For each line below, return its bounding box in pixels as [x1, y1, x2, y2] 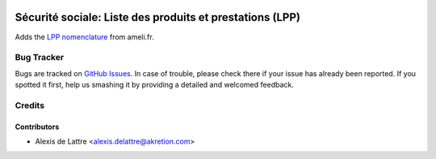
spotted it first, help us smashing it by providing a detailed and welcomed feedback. [15, 80, 294, 90]
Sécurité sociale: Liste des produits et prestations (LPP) [15, 10, 300, 24]
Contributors [15, 121, 60, 132]
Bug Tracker [15, 52, 65, 63]
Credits [15, 100, 44, 111]
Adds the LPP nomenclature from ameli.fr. [15, 32, 154, 42]
